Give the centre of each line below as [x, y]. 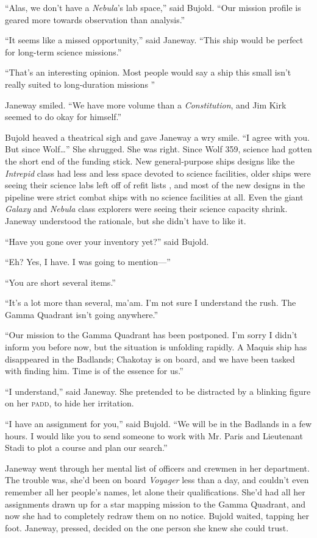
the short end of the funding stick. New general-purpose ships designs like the [150, 161]
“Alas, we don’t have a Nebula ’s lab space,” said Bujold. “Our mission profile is [153, 7]
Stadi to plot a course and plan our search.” [86, 448]
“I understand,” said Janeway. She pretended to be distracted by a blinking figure [158, 391]
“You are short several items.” [60, 282]
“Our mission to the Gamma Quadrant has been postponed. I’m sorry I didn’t [151, 335]
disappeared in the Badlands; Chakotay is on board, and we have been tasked [150, 359]
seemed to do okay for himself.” [63, 117]
